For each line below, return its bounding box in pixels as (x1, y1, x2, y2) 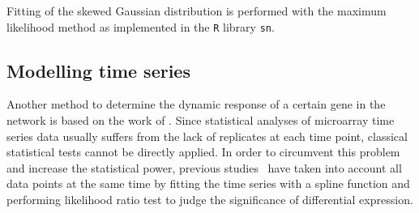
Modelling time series (6, 58, 190, 83)
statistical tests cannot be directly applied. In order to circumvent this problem (6, 143, 400, 160)
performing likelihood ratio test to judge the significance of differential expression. (6, 191, 413, 208)
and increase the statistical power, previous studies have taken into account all (6, 159, 402, 176)
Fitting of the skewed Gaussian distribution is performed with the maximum (6, 2, 387, 19)
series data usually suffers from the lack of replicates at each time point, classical (6, 127, 408, 144)
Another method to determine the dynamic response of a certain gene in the (6, 96, 386, 113)
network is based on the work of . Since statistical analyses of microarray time (6, 112, 395, 129)
